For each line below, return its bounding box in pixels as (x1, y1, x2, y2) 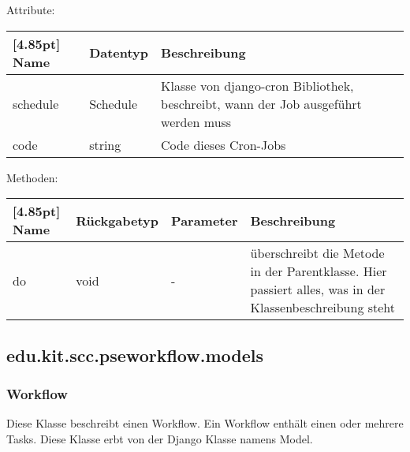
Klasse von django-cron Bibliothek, (161, 76, 354, 95)
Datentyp (89, 43, 149, 62)
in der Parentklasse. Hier (250, 262, 387, 281)
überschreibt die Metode (250, 244, 385, 263)
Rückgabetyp (76, 211, 159, 230)
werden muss (161, 112, 232, 131)
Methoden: (6, 169, 58, 185)
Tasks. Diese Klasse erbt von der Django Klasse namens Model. (6, 430, 313, 446)
